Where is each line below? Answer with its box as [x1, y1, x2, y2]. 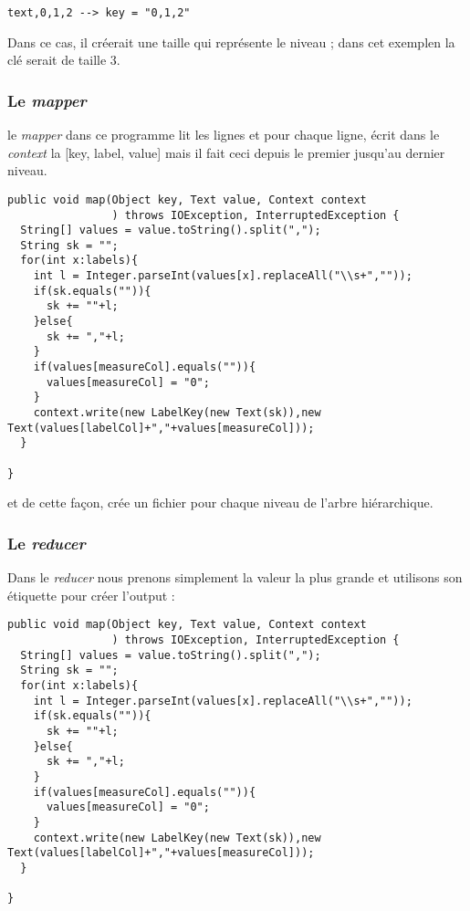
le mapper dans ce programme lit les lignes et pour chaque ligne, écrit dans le [7, 125, 440, 144]
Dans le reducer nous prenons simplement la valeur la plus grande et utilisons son [7, 568, 463, 587]
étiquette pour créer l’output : [7, 585, 175, 604]
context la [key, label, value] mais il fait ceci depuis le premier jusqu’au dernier [7, 142, 445, 162]
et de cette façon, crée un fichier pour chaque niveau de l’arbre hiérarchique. [7, 493, 433, 512]
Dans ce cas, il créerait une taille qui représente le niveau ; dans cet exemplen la [7, 32, 455, 51]
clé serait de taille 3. [7, 50, 120, 69]
